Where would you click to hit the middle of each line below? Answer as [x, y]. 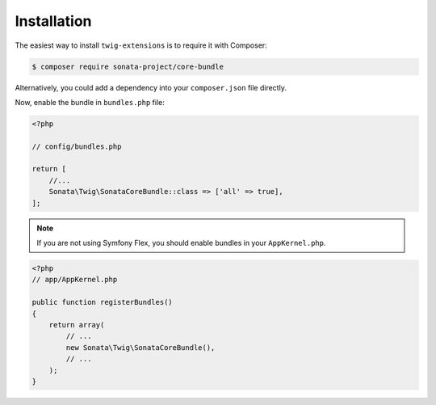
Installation [53, 21]
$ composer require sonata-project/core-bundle [128, 66]
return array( [77, 325]
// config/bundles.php [77, 146]
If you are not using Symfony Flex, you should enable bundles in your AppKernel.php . [181, 243]
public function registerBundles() [102, 302]
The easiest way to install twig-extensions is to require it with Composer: [141, 45]
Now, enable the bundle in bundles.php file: [90, 102]
